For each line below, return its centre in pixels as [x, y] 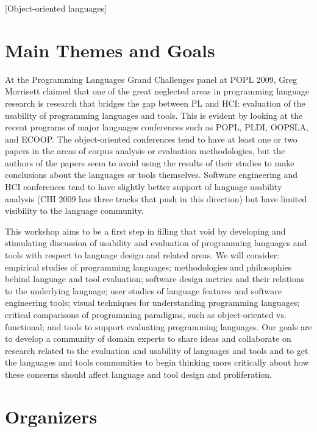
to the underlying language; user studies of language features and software [144, 290]
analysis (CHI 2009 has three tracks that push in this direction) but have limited [156, 198]
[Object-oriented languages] [56, 8]
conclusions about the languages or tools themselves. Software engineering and [151, 175]
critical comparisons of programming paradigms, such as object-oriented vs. [146, 314]
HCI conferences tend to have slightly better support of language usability [144, 187]
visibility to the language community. [74, 211]
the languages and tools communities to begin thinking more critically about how [157, 362]
